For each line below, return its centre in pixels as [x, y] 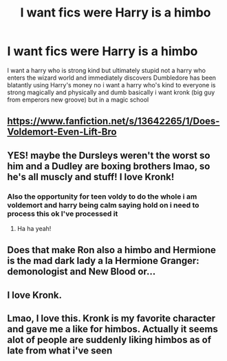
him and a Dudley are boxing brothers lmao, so [109, 166]
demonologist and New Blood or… [82, 272]
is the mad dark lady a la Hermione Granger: [103, 261]
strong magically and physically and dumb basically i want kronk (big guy [111, 92]
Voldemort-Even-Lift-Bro [62, 132]
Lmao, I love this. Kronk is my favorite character [111, 319]
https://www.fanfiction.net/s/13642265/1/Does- [113, 121]
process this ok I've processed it [63, 213]
